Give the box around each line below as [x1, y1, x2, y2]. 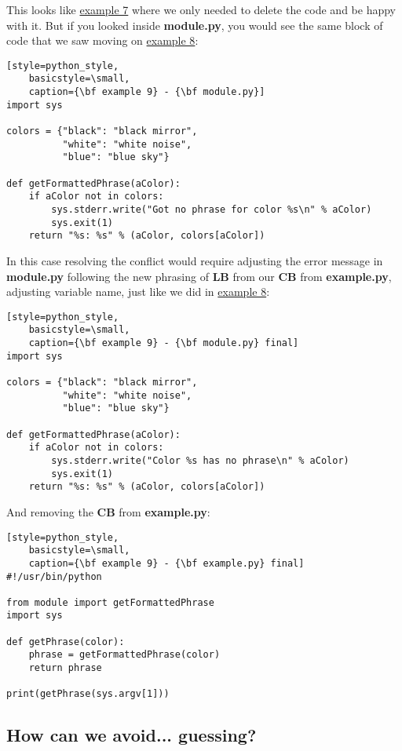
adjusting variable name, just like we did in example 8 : [6, 283, 270, 300]
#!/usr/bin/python [6, 571, 102, 582]
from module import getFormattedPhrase [6, 596, 214, 608]
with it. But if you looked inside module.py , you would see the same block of [6, 16, 383, 33]
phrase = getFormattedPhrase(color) [28, 649, 221, 661]
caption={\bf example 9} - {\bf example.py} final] [28, 557, 305, 569]
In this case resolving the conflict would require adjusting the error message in [6, 252, 383, 268]
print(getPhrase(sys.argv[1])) [6, 688, 170, 700]
